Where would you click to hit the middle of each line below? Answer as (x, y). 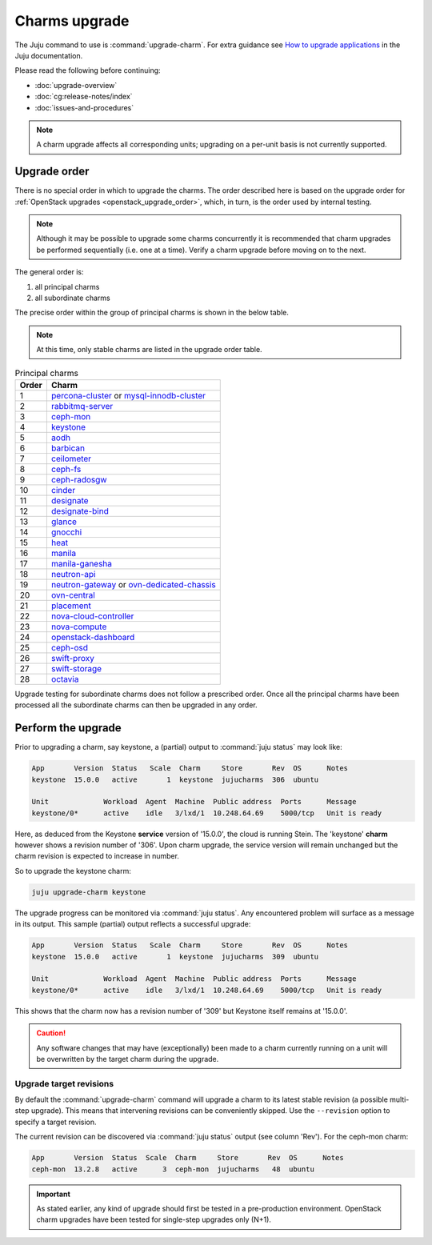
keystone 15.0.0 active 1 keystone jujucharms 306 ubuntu (175, 779)
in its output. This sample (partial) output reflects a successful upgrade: (133, 924)
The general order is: (49, 272)
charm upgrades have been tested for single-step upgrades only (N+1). (154, 1219)
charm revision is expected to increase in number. (97, 856)
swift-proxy (73, 658)
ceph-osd (69, 647)
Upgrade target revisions (64, 1083)
